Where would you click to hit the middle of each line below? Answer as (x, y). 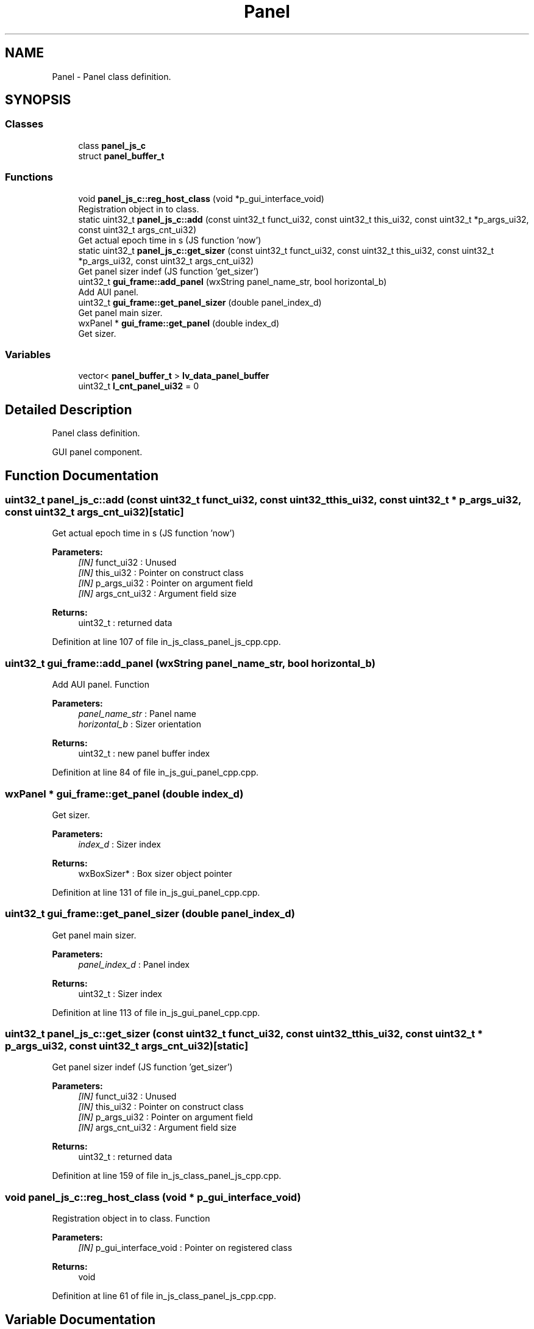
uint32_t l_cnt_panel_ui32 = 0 (139, 386)
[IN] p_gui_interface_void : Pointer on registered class (185, 1248)
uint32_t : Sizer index (120, 993)
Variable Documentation (80, 1319)
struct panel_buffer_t (121, 156)
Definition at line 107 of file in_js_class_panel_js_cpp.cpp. (166, 642)
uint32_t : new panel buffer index (144, 754)
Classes (24, 124)
